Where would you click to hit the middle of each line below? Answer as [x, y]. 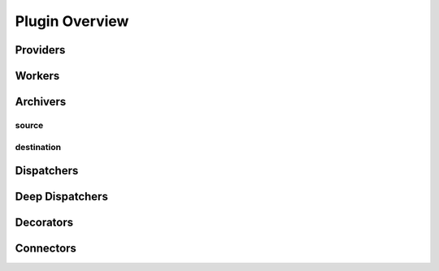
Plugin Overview [72, 21]
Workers [37, 76]
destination [38, 147]
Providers [40, 50]
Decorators [44, 223]
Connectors [46, 249]
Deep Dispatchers [62, 197]
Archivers [41, 102]
